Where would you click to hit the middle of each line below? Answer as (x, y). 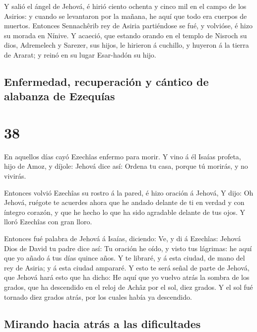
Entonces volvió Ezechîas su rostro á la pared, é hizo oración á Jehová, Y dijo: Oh (129, 192)
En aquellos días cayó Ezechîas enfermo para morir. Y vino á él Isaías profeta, (123, 156)
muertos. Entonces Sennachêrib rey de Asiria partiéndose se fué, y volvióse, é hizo (128, 26)
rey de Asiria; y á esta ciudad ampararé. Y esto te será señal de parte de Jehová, (127, 267)
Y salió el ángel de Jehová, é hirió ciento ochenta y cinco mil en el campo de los (125, 6)
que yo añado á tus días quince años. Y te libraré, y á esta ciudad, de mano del (125, 258)
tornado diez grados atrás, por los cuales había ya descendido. (98, 297)
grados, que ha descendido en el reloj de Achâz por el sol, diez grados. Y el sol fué (128, 287)
